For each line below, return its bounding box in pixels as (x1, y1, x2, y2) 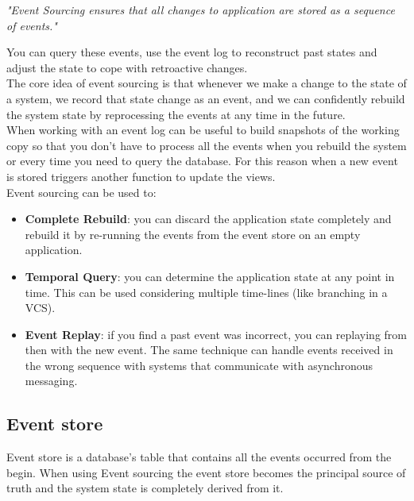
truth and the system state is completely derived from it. (6, 480, 284, 496)
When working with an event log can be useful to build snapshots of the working (6, 121, 400, 138)
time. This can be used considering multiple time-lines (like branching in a (25, 283, 388, 300)
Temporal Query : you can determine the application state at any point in (25, 268, 395, 284)
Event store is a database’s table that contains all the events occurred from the (6, 449, 392, 465)
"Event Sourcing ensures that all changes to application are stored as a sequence (6, 2, 395, 17)
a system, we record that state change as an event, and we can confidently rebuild (6, 90, 405, 106)
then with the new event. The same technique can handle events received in (25, 341, 393, 358)
